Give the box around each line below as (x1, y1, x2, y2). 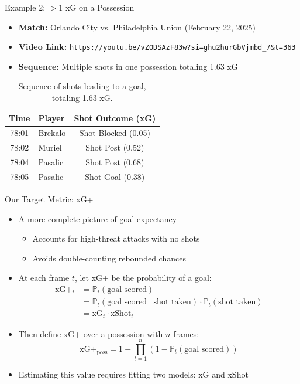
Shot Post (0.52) (85, 141, 144, 154)
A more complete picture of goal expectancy (18, 212, 177, 225)
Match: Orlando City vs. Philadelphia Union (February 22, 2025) (18, 21, 256, 33)
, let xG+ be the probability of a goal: (74, 271, 212, 284)
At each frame (18, 271, 70, 284)
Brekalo (38, 127, 66, 139)
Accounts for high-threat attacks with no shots (32, 232, 200, 244)
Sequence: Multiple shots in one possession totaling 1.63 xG (18, 60, 238, 72)
